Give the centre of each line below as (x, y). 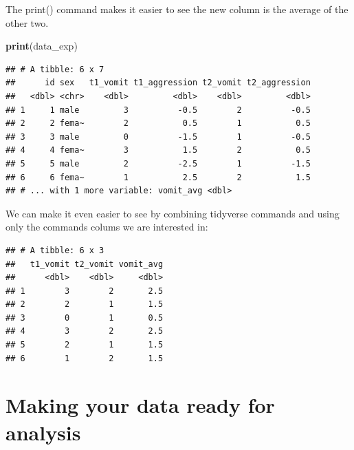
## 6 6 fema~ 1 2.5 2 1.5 (158, 177)
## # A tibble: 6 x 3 (55, 250)
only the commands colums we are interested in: (107, 227)
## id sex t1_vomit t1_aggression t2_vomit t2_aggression (158, 83)
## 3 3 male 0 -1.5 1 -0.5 (158, 137)
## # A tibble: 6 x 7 (55, 69)
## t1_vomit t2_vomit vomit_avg (85, 264)
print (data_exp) (42, 46)
